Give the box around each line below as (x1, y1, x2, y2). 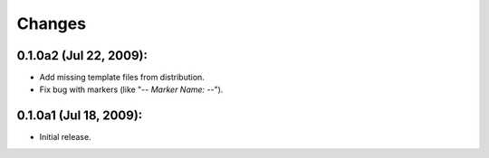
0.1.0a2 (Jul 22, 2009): (16, 48, 149, 63)
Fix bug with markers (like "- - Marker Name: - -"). (39, 84, 224, 95)
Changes (16, 14, 86, 33)
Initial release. (39, 132, 91, 143)
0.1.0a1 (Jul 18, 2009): (16, 108, 143, 124)
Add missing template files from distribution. (39, 72, 206, 83)
